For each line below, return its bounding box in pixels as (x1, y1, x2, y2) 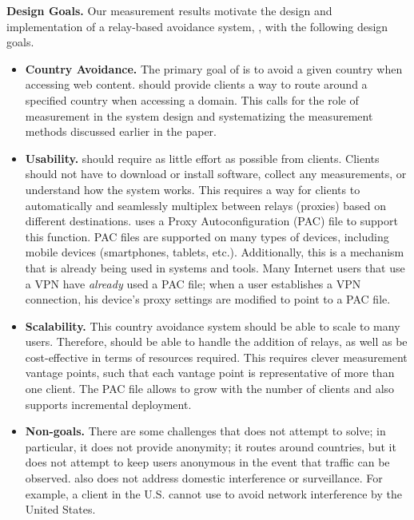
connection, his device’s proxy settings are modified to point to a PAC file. (25, 291, 391, 308)
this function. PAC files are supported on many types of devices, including (25, 228, 389, 244)
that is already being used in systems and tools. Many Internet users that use (25, 259, 405, 276)
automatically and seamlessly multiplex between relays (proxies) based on (25, 196, 387, 213)
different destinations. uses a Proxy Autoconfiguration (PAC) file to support (25, 212, 398, 229)
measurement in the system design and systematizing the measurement (25, 107, 373, 124)
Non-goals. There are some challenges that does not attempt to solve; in (25, 423, 386, 439)
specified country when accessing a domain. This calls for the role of (25, 91, 359, 108)
